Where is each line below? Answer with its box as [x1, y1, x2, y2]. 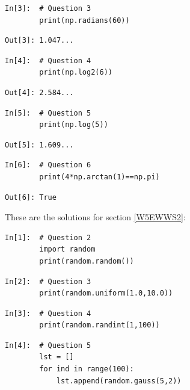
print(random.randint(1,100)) [39, 321, 160, 330]
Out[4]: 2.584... [5, 88, 74, 97]
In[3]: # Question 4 [5, 309, 91, 318]
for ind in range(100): [39, 365, 134, 374]
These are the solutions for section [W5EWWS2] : [5, 211, 186, 223]
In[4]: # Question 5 [5, 341, 91, 350]
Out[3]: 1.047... [5, 36, 74, 45]
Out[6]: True [5, 193, 57, 202]
